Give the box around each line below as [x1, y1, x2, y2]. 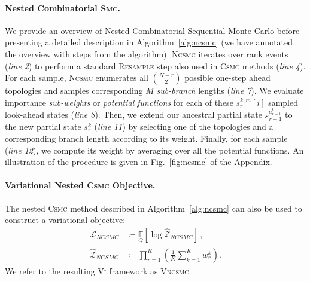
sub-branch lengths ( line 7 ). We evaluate [156, 84, 304, 97]
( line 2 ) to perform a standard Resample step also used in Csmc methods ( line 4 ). [5, 59, 306, 72]
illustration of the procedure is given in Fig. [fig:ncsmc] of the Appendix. [5, 155, 272, 168]
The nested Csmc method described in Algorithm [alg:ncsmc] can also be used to [5, 201, 302, 214]
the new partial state [5, 120, 81, 133]
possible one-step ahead [184, 71, 271, 84]
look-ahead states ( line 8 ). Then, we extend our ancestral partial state [5, 108, 262, 121]
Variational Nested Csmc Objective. [5, 179, 156, 191]
